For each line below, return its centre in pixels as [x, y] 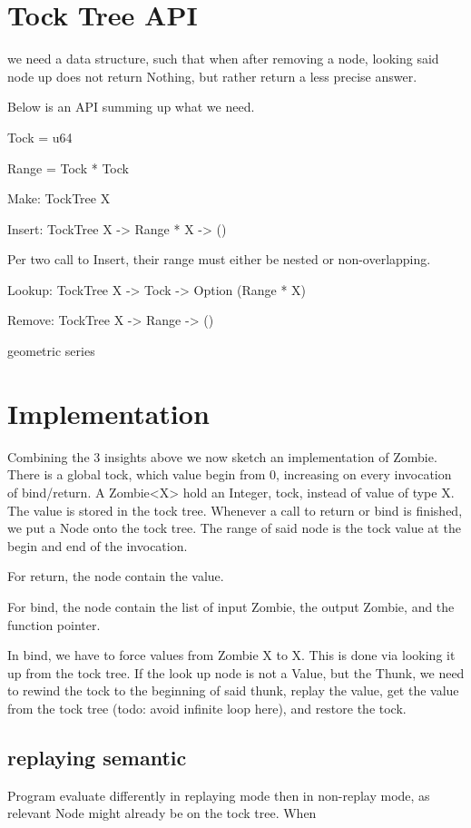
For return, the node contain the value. [116, 576]
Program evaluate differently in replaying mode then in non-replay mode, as [219, 795]
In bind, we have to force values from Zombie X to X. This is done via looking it [231, 655]
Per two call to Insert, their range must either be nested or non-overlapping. [219, 259]
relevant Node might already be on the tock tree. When [162, 813]
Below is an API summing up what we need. [131, 107]
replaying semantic [97, 757]
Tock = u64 [40, 137]
